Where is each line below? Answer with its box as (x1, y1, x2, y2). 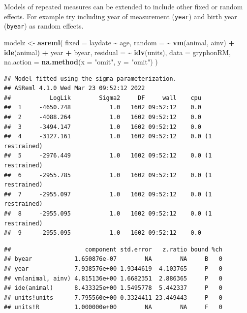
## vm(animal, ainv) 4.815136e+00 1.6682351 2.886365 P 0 (4, 275, 222, 282)
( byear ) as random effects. (4, 21, 84, 31)
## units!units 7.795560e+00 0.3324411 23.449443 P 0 (4, 294, 222, 301)
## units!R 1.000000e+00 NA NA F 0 (4, 304, 222, 311)
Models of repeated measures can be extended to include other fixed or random (4, 1, 243, 11)
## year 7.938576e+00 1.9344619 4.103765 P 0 (4, 265, 222, 272)
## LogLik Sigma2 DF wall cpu (4, 94, 201, 101)
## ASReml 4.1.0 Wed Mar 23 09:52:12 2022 (4, 85, 145, 92)
